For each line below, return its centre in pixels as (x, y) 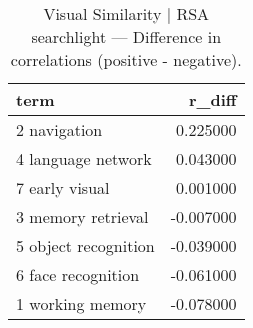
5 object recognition (85, 245)
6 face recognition (78, 274)
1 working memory (81, 303)
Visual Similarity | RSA (126, 13)
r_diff (212, 99)
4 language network (84, 158)
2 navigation (59, 129)
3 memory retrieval (82, 216)
